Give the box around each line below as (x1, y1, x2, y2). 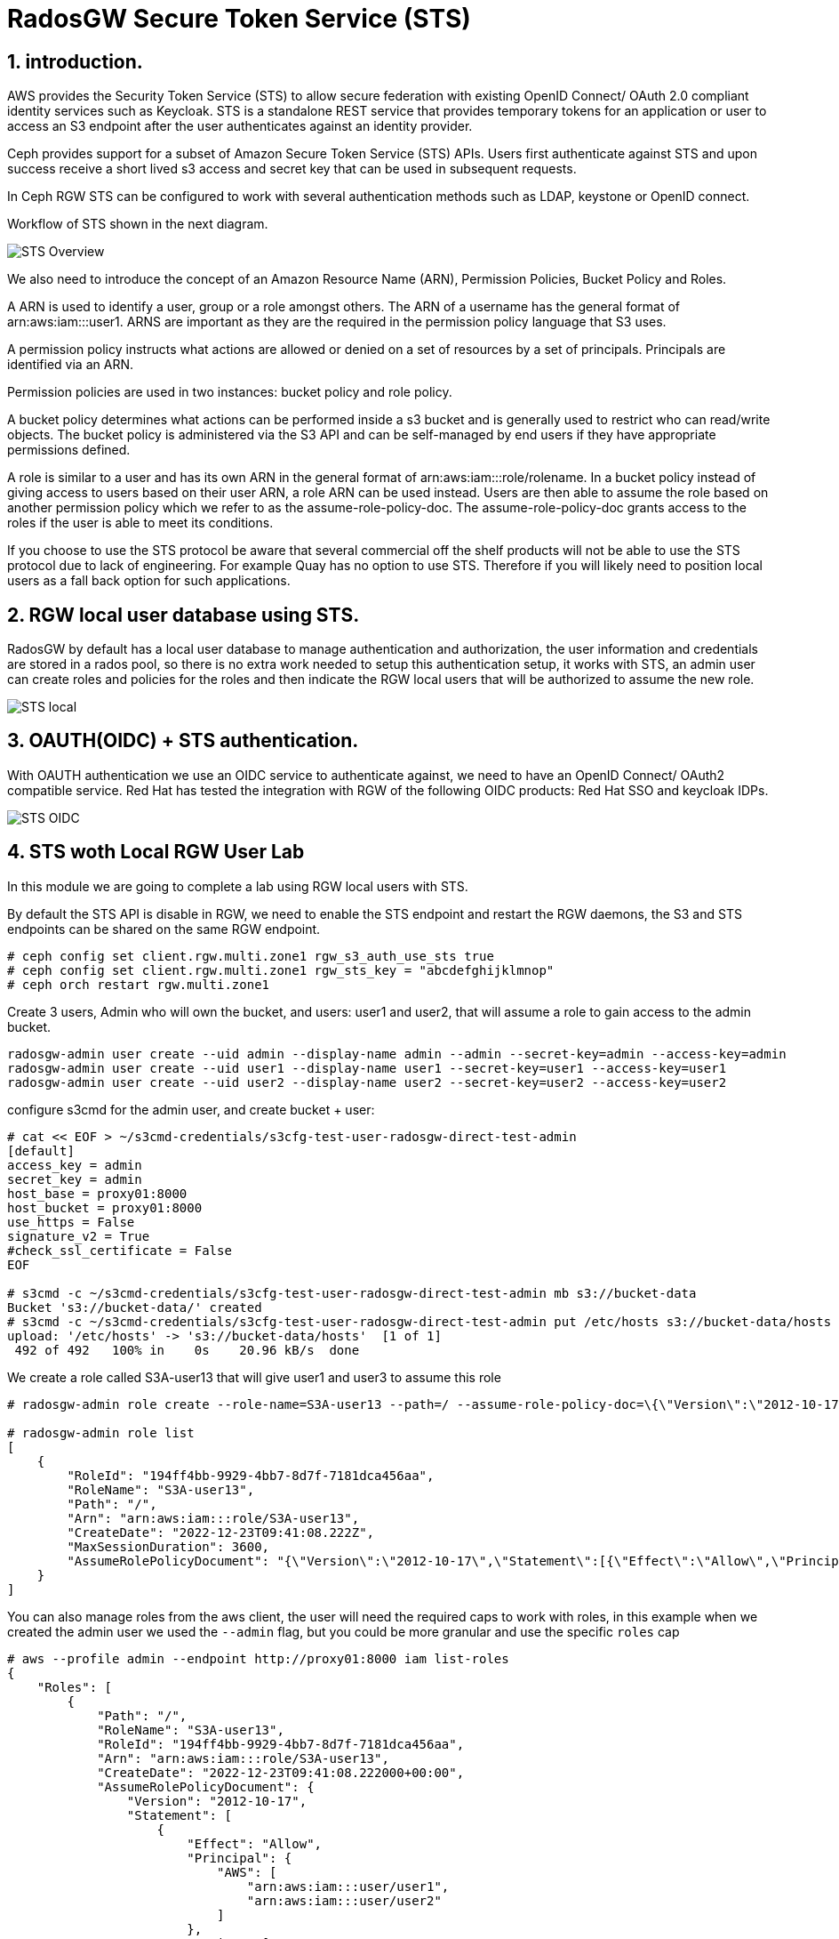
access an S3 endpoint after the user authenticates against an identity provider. (7, 118, 473, 134)
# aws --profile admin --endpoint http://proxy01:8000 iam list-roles (7, 1651, 509, 1666)
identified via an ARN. (7, 357, 133, 373)
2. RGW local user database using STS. (7, 603, 360, 626)
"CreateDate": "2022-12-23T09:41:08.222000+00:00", (97, 1765, 465, 1780)
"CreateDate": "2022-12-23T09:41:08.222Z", (67, 1525, 375, 1540)
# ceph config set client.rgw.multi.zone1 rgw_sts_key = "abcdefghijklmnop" (7, 962, 555, 978)
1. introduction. (7, 50, 143, 73)
